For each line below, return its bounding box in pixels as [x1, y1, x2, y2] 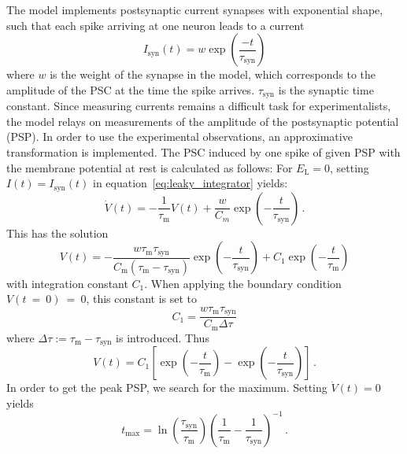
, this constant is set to [86, 290, 198, 307]
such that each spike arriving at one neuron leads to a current [6, 17, 305, 33]
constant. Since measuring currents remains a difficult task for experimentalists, [6, 98, 391, 114]
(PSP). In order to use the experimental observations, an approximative [6, 128, 353, 145]
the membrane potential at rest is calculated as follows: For [6, 159, 293, 175]
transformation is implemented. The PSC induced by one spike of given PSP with [6, 144, 401, 161]
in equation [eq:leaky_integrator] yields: [92, 175, 288, 191]
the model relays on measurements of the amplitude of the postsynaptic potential [6, 113, 399, 129]
